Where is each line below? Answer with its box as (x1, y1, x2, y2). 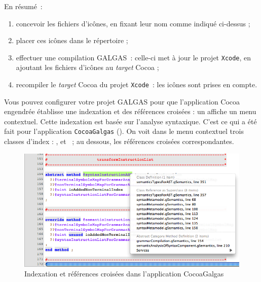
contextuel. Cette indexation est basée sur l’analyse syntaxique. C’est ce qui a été (4, 116, 257, 126)
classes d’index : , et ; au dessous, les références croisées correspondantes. (4, 136, 234, 147)
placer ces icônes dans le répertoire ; (16, 35, 128, 46)
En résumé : (4, 1, 43, 11)
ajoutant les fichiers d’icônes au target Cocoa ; (16, 62, 159, 73)
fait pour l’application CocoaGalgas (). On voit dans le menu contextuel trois (4, 126, 244, 136)
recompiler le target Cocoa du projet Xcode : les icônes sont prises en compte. (16, 79, 257, 90)
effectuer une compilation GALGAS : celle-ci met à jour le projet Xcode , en (16, 52, 251, 62)
